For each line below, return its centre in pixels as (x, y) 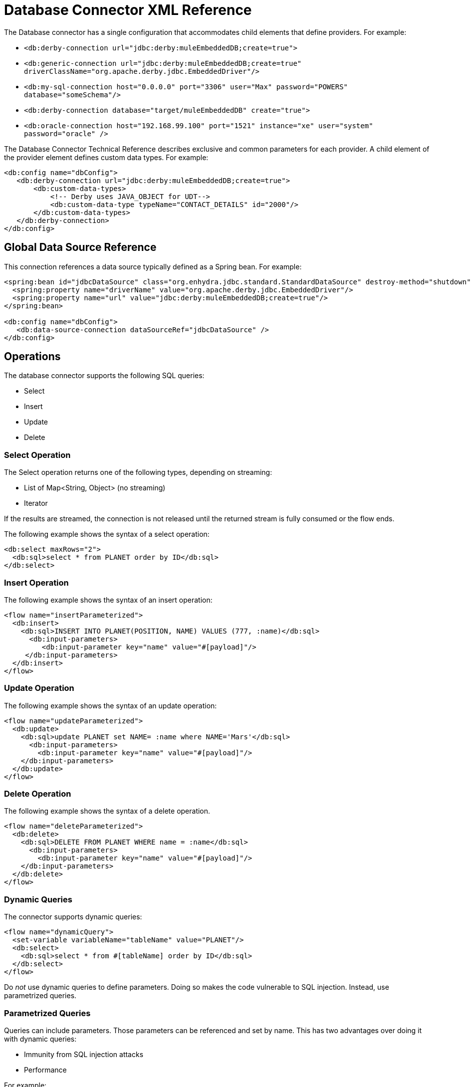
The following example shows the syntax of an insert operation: (108, 600)
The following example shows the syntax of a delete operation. (107, 811)
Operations (32, 357)
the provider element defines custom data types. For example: (106, 157)
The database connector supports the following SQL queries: (104, 376)
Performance (45, 1070)
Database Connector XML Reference (128, 10)
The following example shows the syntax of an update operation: (111, 705)
